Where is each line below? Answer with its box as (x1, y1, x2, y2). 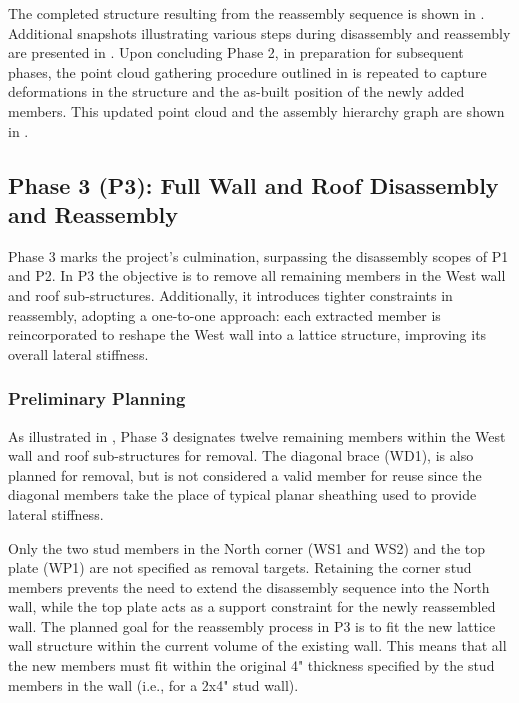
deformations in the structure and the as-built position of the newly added (8, 81, 465, 102)
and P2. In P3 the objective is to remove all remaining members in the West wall (8, 265, 506, 286)
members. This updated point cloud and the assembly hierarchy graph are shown (8, 100, 505, 121)
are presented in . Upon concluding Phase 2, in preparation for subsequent (8, 42, 464, 63)
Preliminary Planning (8, 386, 186, 411)
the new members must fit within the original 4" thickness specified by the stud (8, 655, 495, 676)
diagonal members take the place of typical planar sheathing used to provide (8, 484, 477, 505)
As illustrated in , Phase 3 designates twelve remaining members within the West (8, 425, 506, 446)
